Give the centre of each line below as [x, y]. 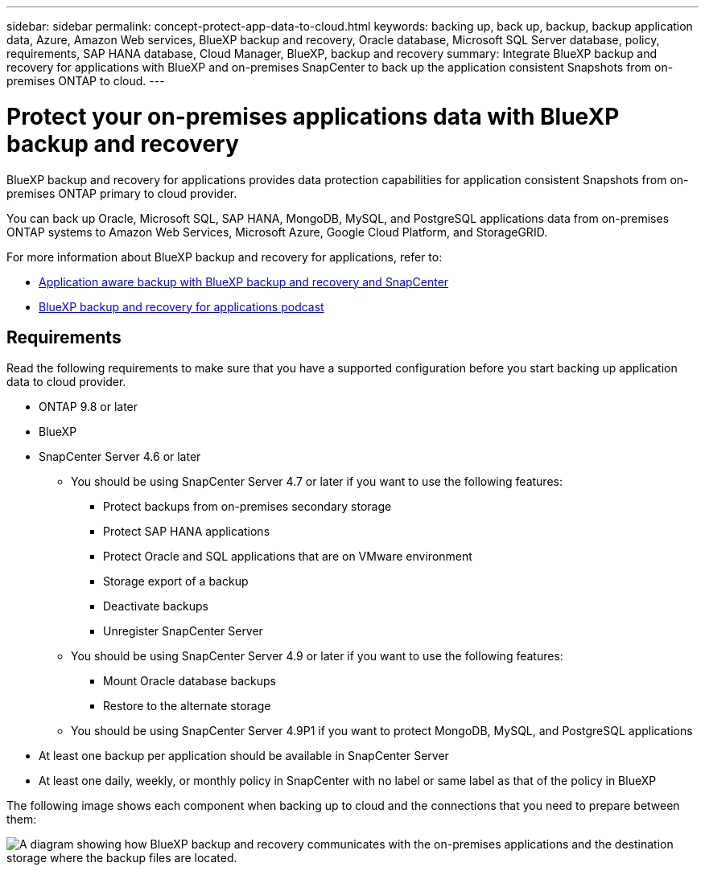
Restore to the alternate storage [187, 706]
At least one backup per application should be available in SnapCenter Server [244, 756]
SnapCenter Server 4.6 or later [120, 457]
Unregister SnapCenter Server [183, 631]
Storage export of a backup [176, 581]
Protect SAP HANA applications [187, 532]
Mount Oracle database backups [190, 681]
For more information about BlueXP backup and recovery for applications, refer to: [225, 257]
